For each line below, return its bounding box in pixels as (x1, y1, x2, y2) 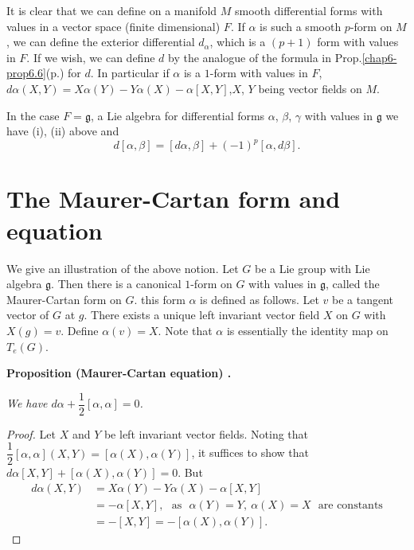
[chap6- (361, 49, 397, 65)
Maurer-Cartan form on (6, 291, 122, 307)
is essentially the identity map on (226, 322, 389, 338)
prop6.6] (6, 64, 46, 81)
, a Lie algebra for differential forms (90, 107, 265, 123)
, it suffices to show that (191, 444, 310, 461)
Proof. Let (6, 425, 56, 442)
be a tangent (331, 291, 393, 307)
